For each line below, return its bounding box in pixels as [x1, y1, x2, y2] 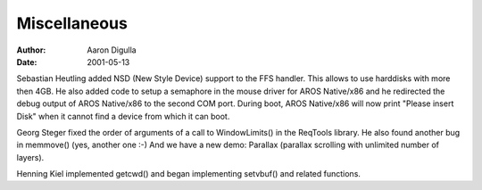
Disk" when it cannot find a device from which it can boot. [16, 111, 230, 121]
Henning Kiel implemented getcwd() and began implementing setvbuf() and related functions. [16, 169, 361, 179]
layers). [16, 152, 45, 162]
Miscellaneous [16, 13, 129, 33]
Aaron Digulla [87, 45, 137, 55]
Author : [16, 45, 46, 55]
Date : [16, 56, 37, 67]
